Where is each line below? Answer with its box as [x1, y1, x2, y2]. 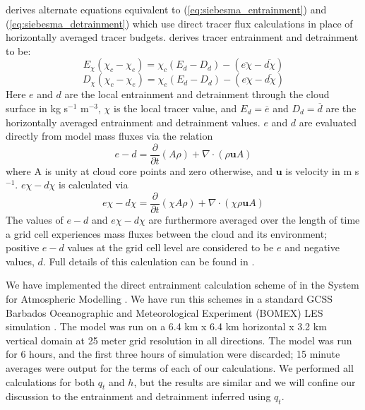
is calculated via [59, 177, 128, 192]
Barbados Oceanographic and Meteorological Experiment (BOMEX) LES [6, 305, 323, 320]
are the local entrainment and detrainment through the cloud [64, 87, 330, 102]
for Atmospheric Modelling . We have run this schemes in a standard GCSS [6, 291, 333, 306]
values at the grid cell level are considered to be [67, 240, 274, 255]
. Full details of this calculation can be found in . [42, 253, 255, 268]
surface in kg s [6, 100, 68, 115]
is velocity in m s [285, 163, 359, 178]
